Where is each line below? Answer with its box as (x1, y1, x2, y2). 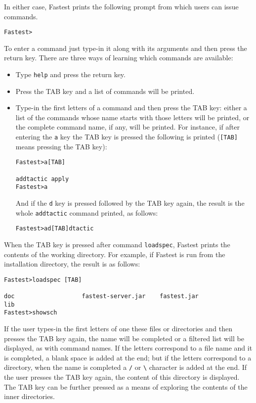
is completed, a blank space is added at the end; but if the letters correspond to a (4, 352, 252, 362)
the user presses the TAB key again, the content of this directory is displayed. (4, 372, 240, 382)
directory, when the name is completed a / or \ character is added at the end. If (4, 362, 247, 372)
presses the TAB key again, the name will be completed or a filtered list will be (4, 333, 244, 343)
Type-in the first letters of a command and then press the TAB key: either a (15, 102, 247, 113)
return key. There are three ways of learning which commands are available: (4, 52, 233, 63)
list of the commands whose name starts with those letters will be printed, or (15, 112, 250, 122)
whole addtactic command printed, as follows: (15, 207, 158, 218)
